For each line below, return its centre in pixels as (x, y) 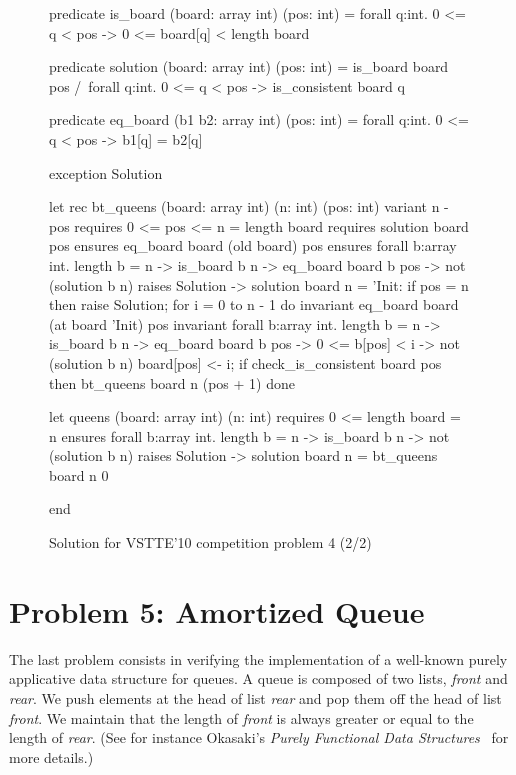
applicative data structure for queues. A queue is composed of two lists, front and (258, 678)
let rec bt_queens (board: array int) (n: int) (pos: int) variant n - (249, 206)
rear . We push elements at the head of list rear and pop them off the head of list (255, 697)
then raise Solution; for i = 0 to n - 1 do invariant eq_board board (254, 304)
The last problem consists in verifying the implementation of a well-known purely (258, 658)
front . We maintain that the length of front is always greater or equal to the (241, 717)
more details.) (51, 756)
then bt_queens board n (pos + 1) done (172, 382)
